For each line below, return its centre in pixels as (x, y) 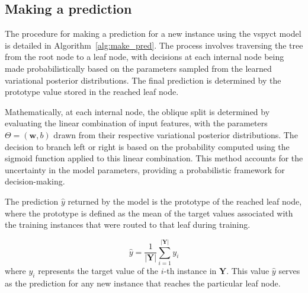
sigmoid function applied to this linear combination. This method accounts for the (154, 158)
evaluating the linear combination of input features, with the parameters (136, 123)
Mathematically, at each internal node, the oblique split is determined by (137, 111)
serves (289, 270)
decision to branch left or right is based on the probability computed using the (147, 146)
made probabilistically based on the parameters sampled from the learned (138, 68)
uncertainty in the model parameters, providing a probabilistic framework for (145, 169)
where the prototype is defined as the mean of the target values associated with (149, 213)
